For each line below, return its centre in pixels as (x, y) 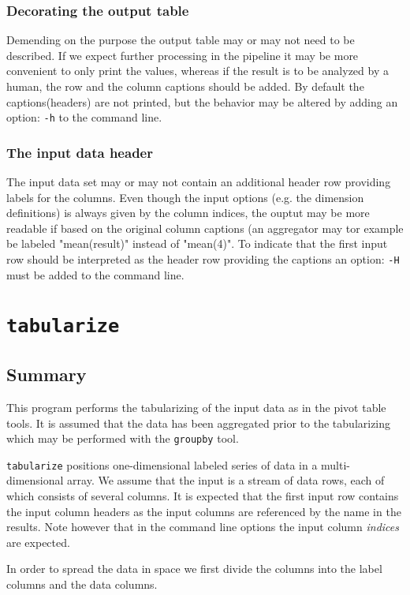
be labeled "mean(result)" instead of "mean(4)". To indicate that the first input (197, 243)
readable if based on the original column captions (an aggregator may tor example (205, 228)
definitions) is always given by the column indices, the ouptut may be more (188, 213)
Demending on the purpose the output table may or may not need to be (181, 40)
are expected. (38, 542)
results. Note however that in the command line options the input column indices (203, 527)
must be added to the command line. (95, 274)
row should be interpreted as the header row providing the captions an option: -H (203, 259)
